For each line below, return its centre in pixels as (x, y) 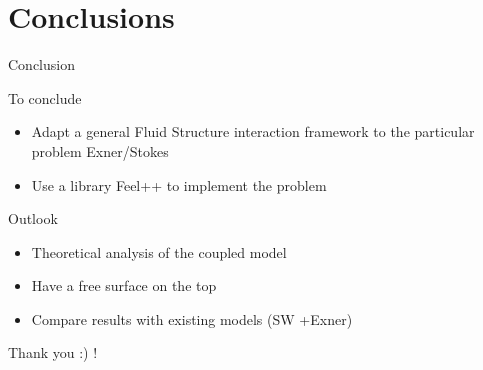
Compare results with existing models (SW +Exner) (192, 318)
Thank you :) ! (53, 352)
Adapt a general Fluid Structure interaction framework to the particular (253, 131)
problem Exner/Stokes (100, 150)
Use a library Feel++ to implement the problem (179, 184)
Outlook (33, 218)
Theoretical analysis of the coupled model (159, 251)
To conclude (45, 97)
